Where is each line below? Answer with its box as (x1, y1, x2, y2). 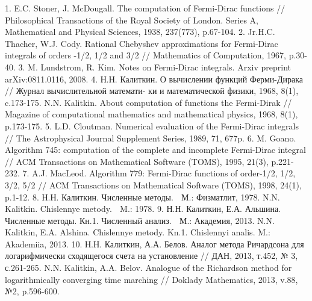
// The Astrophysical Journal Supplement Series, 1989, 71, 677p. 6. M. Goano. (5, 131, 296, 144)
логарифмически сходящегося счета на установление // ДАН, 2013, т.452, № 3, (5, 249, 298, 262)
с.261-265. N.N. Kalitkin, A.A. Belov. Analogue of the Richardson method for (5, 261, 292, 274)
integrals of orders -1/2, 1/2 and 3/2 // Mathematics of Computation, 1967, (5, 49, 287, 61)
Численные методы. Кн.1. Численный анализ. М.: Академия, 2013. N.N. (5, 214, 275, 226)
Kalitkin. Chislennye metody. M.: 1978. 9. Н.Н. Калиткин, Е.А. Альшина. (5, 202, 281, 215)
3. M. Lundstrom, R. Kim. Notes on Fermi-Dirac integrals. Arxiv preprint (18, 60, 291, 73)
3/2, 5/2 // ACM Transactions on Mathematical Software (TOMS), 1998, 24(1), (5, 178, 302, 191)
